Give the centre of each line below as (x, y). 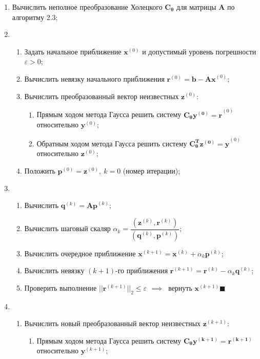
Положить (40, 170)
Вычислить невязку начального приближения (94, 78)
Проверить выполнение (61, 287)
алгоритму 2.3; (35, 17)
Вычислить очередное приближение (80, 253)
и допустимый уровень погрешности (199, 51)
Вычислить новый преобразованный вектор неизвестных (113, 323)
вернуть (180, 287)
